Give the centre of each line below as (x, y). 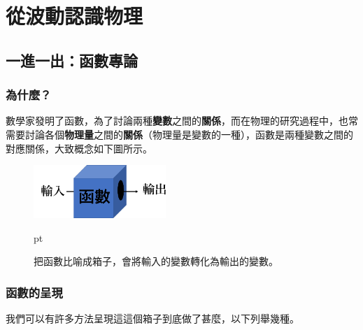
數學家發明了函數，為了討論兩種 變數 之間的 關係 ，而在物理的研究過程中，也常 (182, 121)
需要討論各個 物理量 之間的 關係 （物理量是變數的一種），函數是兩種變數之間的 (179, 134)
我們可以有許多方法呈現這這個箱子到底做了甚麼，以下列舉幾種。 (152, 318)
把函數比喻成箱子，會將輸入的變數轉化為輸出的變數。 (156, 261)
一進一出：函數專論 (72, 60)
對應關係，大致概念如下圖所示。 (79, 148)
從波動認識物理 (74, 16)
